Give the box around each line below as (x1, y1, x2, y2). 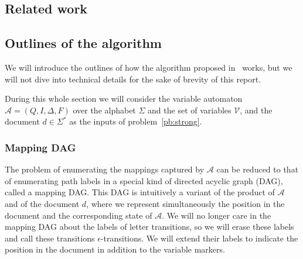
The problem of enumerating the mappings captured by (5, 163, 205, 175)
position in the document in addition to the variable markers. (5, 243, 225, 255)
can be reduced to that (216, 163, 299, 175)
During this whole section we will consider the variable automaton (5, 92, 243, 105)
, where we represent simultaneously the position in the (86, 197, 285, 209)
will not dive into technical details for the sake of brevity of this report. (5, 72, 261, 85)
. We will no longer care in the (162, 209, 271, 221)
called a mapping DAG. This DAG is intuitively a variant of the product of (5, 186, 275, 198)
